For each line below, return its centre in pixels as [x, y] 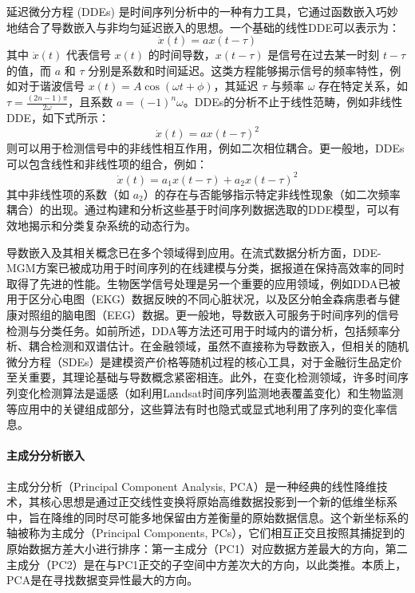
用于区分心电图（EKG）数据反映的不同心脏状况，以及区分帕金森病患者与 [198, 299]
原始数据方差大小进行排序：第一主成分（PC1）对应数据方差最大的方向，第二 [207, 548]
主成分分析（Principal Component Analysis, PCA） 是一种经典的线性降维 [192, 486]
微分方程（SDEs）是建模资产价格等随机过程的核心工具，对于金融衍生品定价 [204, 361]
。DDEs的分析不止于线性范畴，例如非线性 [293, 102]
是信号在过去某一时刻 [324, 55]
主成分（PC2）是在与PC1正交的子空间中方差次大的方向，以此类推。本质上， [207, 564]
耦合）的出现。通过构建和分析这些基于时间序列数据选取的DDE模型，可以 [198, 210]
